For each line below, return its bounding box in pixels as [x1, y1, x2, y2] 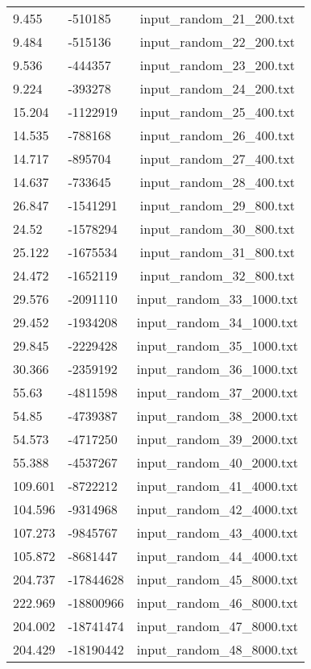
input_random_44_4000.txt [136, 546, 298, 565]
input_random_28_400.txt [139, 172, 295, 191]
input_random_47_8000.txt [136, 617, 298, 635]
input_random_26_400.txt [139, 126, 295, 144]
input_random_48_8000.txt [136, 640, 298, 659]
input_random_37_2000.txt [136, 383, 298, 401]
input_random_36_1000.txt [136, 359, 298, 378]
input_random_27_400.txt [139, 149, 295, 168]
